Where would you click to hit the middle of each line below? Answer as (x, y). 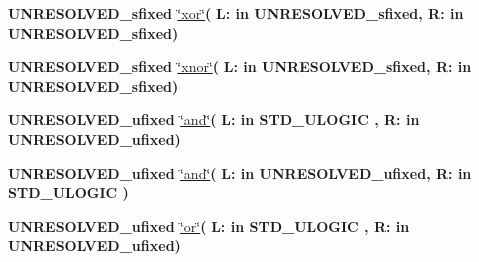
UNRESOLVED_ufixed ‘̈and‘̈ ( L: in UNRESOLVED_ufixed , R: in (240, 172)
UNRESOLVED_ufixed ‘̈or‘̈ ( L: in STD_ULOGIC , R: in (209, 225)
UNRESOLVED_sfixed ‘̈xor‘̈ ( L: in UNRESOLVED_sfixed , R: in (236, 13)
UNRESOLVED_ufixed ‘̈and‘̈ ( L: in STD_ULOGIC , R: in (214, 119)
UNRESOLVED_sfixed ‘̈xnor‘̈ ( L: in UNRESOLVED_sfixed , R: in (240, 66)
